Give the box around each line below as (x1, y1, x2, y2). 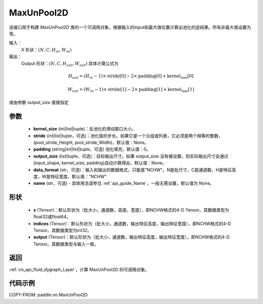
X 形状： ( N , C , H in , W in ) (21, 47, 72, 54)
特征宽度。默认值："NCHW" (50, 173, 107, 179)
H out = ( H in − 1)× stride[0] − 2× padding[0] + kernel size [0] (68, 73, 194, 80)
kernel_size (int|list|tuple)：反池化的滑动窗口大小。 (33, 126, 136, 132)
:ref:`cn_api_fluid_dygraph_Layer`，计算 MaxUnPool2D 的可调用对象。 (9, 267, 150, 272)
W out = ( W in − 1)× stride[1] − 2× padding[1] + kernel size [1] (67, 87, 194, 93)
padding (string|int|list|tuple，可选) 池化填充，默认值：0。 (33, 146, 151, 152)
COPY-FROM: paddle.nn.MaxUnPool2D (9, 292, 88, 298)
